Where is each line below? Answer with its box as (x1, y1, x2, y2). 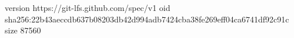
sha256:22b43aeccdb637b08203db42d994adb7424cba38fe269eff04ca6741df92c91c (5, 13, 289, 25)
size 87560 (5, 24, 41, 36)
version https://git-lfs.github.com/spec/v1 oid (5, 2, 171, 13)
